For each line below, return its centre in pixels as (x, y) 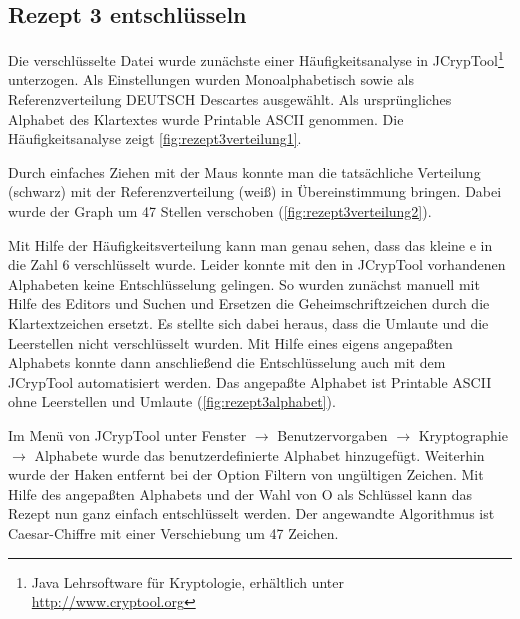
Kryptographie (463, 434)
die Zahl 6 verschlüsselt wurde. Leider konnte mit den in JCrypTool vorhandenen (257, 264)
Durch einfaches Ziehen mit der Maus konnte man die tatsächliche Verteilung (244, 171)
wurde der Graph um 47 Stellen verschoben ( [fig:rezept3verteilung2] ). (220, 211)
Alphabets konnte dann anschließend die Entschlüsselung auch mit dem (227, 362)
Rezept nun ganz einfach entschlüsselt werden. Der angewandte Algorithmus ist (251, 513)
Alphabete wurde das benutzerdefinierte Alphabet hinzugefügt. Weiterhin (259, 454)
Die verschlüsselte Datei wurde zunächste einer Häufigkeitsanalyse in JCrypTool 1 (256, 58)
